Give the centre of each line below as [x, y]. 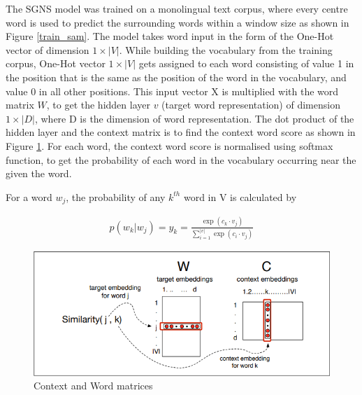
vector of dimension [48, 49]
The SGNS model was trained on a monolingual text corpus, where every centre [177, 8]
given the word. [39, 173]
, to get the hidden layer [98, 105]
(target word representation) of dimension [251, 105]
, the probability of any [116, 196]
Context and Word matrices [93, 386]
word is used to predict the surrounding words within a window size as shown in [178, 22]
